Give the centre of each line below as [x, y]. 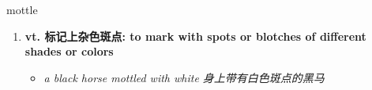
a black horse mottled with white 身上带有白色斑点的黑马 [184, 77]
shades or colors [69, 51]
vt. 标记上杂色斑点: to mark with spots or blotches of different [195, 36]
